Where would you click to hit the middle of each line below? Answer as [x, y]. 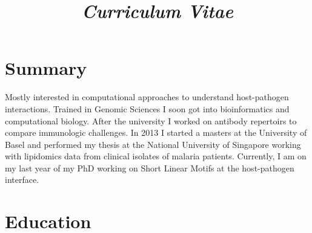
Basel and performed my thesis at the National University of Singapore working [153, 144]
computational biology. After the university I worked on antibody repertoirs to [151, 120]
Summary [46, 68]
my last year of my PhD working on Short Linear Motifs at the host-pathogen [150, 168]
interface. [22, 180]
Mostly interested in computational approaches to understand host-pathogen [147, 97]
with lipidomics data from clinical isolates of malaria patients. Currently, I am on [156, 156]
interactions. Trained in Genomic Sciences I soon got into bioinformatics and [147, 108]
